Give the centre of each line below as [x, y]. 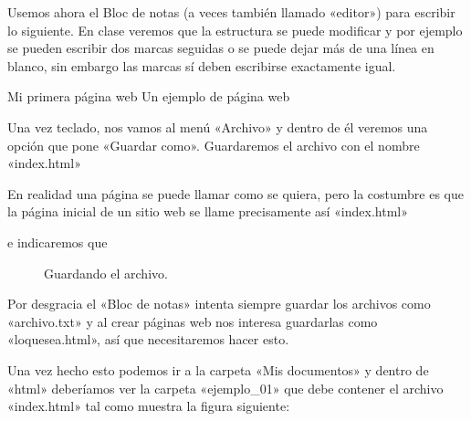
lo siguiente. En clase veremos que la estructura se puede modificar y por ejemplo [235, 30]
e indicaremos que [58, 242]
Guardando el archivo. [106, 273]
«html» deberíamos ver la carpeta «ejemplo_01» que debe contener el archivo [225, 388]
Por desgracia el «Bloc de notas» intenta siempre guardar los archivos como [219, 304]
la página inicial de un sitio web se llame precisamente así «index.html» [208, 211]
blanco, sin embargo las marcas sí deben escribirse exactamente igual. [202, 65]
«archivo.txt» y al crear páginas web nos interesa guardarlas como [193, 321]
